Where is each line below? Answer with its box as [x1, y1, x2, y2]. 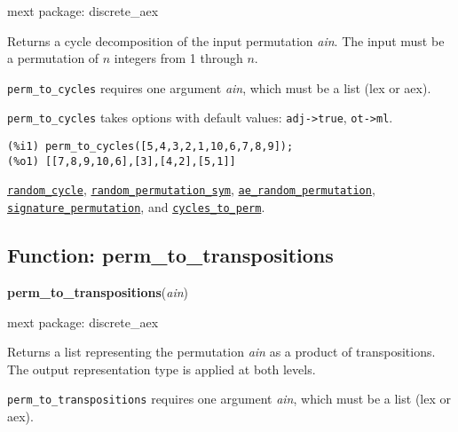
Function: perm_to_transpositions [7, 241, 334, 269]
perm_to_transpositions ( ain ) [7, 282, 189, 301]
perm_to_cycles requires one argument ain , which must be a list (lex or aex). [7, 78, 431, 97]
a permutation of [7, 49, 99, 67]
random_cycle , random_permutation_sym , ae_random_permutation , [7, 180, 375, 199]
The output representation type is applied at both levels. [7, 359, 316, 378]
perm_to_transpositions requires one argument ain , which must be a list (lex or [7, 389, 451, 408]
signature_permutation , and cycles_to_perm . [7, 198, 265, 216]
